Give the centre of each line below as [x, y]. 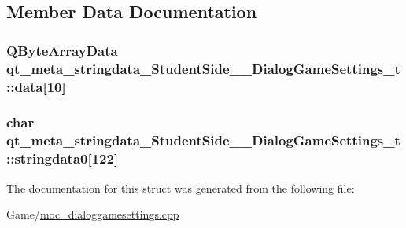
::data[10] [36, 86]
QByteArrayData [62, 50]
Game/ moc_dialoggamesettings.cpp [93, 214]
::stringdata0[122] [63, 158]
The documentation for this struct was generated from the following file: [181, 188]
